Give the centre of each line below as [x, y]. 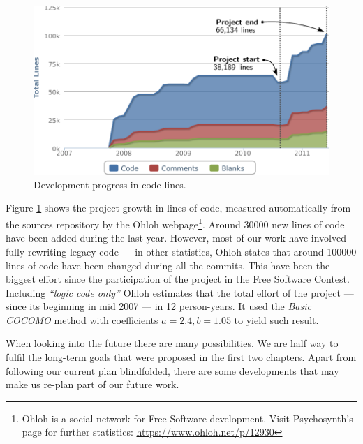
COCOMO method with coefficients [82, 319]
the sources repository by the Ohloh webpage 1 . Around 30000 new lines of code [175, 223]
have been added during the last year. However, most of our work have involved [176, 238]
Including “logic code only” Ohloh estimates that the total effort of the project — [180, 292]
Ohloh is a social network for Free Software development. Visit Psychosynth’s [187, 418]
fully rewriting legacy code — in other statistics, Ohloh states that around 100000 [181, 251]
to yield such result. [276, 319]
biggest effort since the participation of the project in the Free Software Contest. [178, 279]
